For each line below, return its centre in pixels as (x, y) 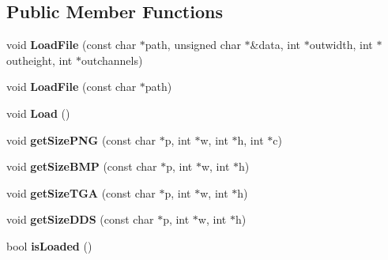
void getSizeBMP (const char (82, 166)
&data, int (275, 45)
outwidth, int (341, 45)
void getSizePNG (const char (81, 139)
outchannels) (112, 60)
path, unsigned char (193, 45)
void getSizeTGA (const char (81, 192)
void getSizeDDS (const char (80, 219)
